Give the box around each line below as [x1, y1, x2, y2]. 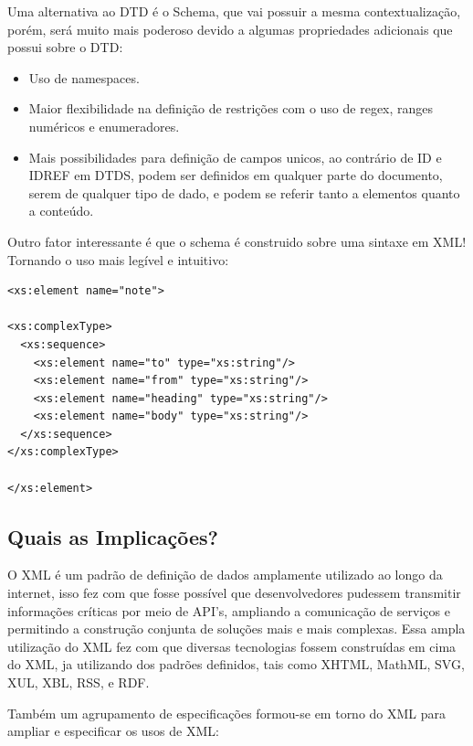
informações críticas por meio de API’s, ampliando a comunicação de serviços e [7, 601, 450, 620]
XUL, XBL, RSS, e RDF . [7, 673, 150, 692]
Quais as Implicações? [7, 522, 218, 550]
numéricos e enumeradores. [28, 116, 180, 135]
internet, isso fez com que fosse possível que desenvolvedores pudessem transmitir [7, 583, 461, 602]
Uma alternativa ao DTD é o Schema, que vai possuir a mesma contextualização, [7, 2, 461, 20]
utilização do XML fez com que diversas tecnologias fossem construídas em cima [7, 636, 457, 655]
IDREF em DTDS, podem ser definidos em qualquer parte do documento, [28, 165, 443, 185]
